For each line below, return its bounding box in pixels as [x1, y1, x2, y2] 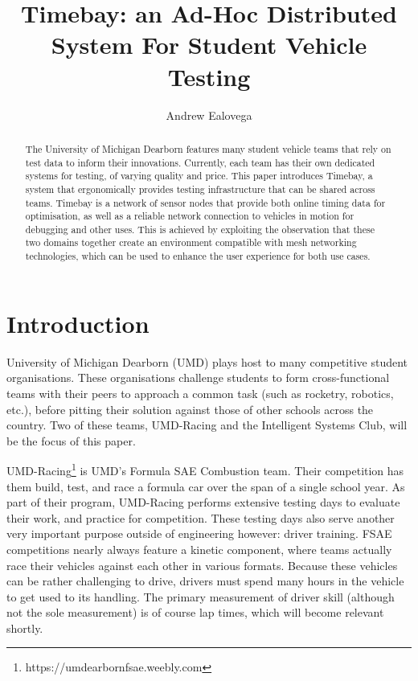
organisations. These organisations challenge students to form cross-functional [6, 369, 390, 386]
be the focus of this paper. [6, 432, 136, 449]
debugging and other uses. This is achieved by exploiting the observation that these [25, 222, 375, 236]
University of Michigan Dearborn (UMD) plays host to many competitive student [6, 353, 408, 370]
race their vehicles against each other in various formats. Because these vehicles [6, 556, 398, 573]
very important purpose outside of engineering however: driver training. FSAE [6, 525, 392, 542]
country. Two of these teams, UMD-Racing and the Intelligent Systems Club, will [6, 416, 408, 433]
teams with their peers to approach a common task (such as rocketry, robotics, [6, 384, 394, 401]
